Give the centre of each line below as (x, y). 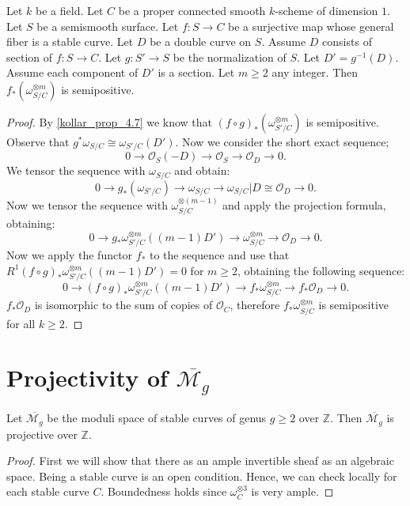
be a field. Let (70, 10)
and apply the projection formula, (304, 204)
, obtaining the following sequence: (321, 270)
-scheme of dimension (326, 10)
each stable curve (48, 491)
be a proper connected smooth (192, 10)
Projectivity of (87, 378)
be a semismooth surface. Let (108, 26)
